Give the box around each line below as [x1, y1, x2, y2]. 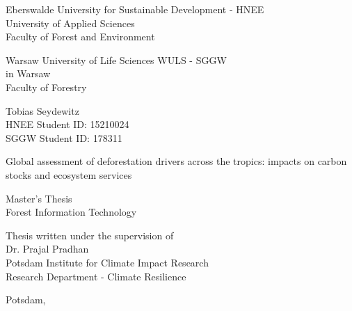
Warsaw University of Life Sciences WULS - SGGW [6, 52, 227, 67]
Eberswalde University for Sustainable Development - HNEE [6, 2, 264, 16]
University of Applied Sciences [6, 15, 135, 30]
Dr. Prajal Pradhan [6, 241, 89, 256]
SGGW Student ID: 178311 [6, 130, 122, 145]
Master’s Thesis [6, 191, 72, 205]
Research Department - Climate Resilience [6, 269, 186, 283]
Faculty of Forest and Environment [6, 29, 155, 44]
